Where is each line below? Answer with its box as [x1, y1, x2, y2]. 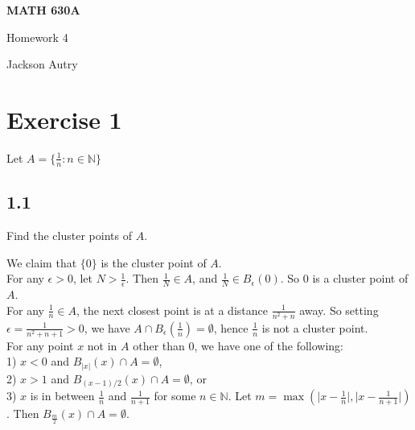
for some [154, 387, 196, 404]
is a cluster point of [312, 270, 409, 287]
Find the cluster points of [6, 226, 132, 243]
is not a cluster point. [261, 319, 368, 336]
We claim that [6, 254, 77, 271]
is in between [30, 387, 95, 404]
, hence [213, 319, 249, 336]
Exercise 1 [6, 102, 122, 135]
